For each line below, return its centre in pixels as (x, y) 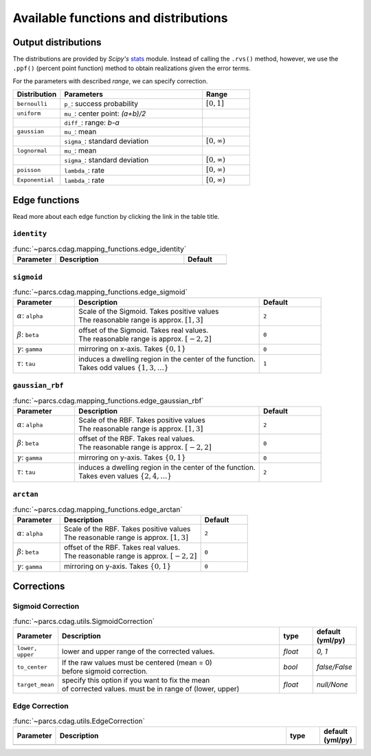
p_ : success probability (101, 104)
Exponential (35, 180)
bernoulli (32, 104)
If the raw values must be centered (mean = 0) (137, 662)
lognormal (32, 150)
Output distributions (57, 42)
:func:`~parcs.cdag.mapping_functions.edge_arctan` (98, 509)
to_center (32, 667)
